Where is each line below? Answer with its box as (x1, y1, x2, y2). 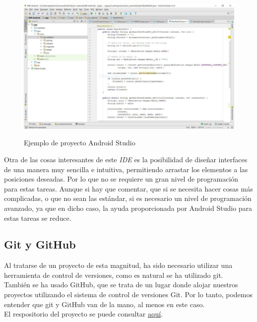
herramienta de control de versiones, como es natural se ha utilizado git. (4, 269, 223, 280)
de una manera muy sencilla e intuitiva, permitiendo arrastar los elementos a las (4, 164, 248, 174)
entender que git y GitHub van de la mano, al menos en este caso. (4, 299, 205, 309)
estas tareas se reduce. (4, 212, 71, 223)
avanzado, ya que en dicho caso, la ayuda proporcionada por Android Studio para (4, 202, 253, 213)
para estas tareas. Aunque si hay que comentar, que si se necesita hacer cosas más (4, 183, 253, 193)
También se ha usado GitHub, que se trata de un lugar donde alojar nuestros (4, 279, 238, 290)
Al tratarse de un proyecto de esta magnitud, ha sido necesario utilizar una (4, 260, 233, 270)
